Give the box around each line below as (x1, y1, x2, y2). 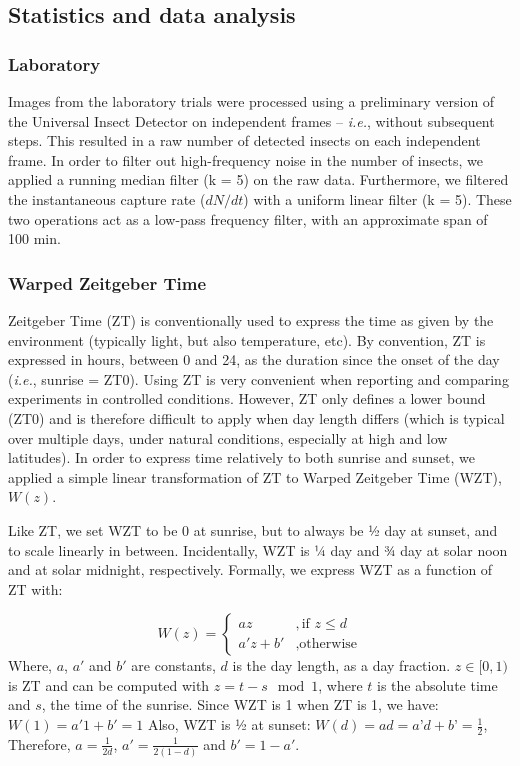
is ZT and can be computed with (8, 674, 210, 695)
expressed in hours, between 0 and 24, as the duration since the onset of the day (8, 349, 500, 370)
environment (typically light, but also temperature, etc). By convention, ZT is (8, 329, 486, 350)
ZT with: (8, 578, 63, 599)
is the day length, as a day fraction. (232, 655, 451, 676)
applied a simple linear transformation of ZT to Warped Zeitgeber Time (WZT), (8, 466, 502, 487)
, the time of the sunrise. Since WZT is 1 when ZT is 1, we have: (41, 694, 439, 715)
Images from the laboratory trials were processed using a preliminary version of (8, 91, 495, 111)
